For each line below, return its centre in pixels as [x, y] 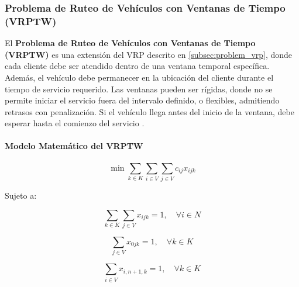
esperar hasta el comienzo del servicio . [75, 123]
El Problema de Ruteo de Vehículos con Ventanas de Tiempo [130, 43]
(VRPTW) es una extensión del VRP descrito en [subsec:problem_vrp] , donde [149, 54]
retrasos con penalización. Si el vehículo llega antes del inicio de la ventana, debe [149, 111]
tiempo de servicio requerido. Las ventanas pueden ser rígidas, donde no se [139, 89]
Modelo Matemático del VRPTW [74, 146]
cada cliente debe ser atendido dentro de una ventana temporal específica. [137, 66]
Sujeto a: [21, 196]
